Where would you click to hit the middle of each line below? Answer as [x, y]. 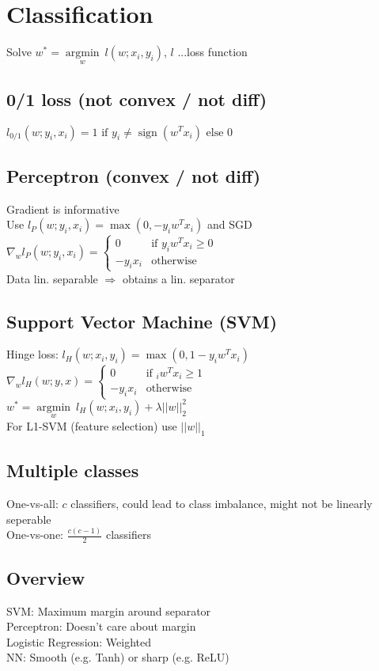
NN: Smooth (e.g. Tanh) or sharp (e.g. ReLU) [118, 657]
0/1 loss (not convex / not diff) [137, 99]
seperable [29, 519]
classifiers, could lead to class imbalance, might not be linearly [222, 504]
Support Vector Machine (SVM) [142, 321]
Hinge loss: [32, 354]
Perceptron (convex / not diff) [134, 175]
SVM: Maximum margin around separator [109, 610]
